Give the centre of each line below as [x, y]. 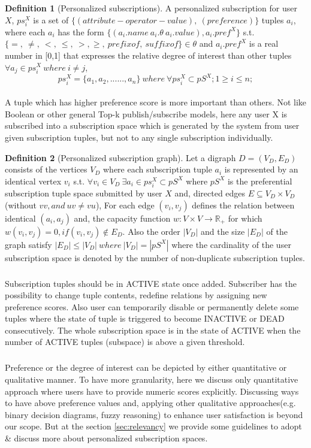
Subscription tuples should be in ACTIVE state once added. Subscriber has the [151, 283]
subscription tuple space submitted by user [84, 193]
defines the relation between [243, 205]
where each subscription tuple [158, 169]
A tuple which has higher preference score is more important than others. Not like [156, 102]
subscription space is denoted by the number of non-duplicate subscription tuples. [155, 257]
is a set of [51, 19]
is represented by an [261, 169]
